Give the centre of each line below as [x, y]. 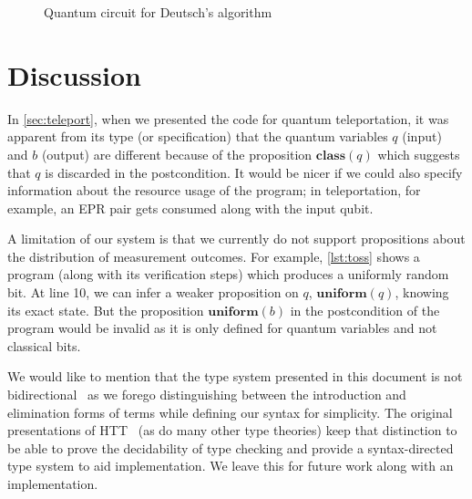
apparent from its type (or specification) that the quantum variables [198, 136]
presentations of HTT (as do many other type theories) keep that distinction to [232, 430]
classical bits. [44, 345]
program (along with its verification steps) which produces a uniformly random [228, 274]
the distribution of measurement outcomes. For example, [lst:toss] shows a [214, 256]
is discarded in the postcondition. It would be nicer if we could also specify [254, 172]
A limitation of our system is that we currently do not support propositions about [236, 239]
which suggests [419, 154]
